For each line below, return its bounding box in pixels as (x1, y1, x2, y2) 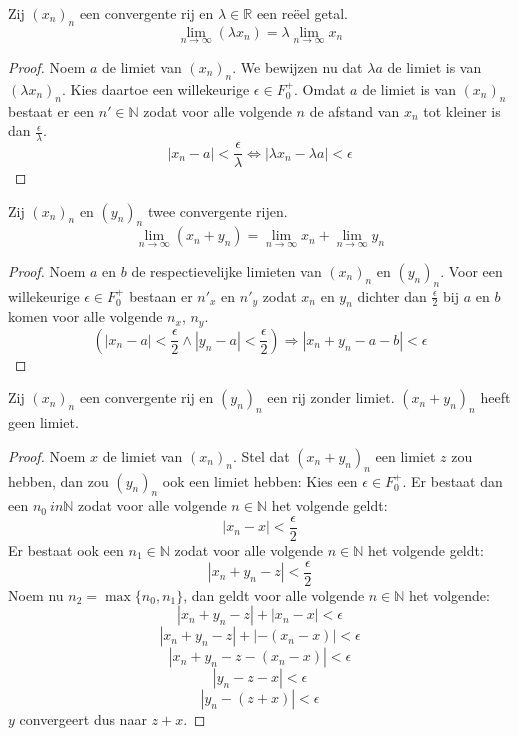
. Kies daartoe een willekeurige (62, 78, 250, 99)
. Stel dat (232, 445, 290, 466)
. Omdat (294, 78, 346, 99)
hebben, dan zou (8, 470, 109, 491)
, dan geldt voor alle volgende (183, 584, 365, 605)
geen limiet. (8, 412, 79, 433)
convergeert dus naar (19, 709, 147, 730)
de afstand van (309, 100, 400, 121)
